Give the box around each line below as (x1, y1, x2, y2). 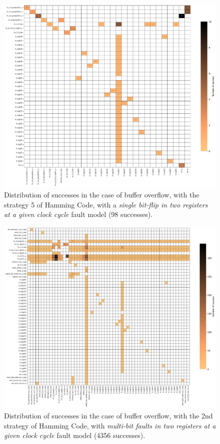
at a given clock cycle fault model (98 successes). (4, 209, 153, 219)
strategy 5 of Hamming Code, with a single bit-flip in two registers (4, 199, 208, 209)
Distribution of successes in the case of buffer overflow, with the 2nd (4, 410, 213, 420)
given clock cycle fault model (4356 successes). (4, 430, 145, 440)
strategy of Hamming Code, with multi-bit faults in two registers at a (4, 420, 216, 430)
